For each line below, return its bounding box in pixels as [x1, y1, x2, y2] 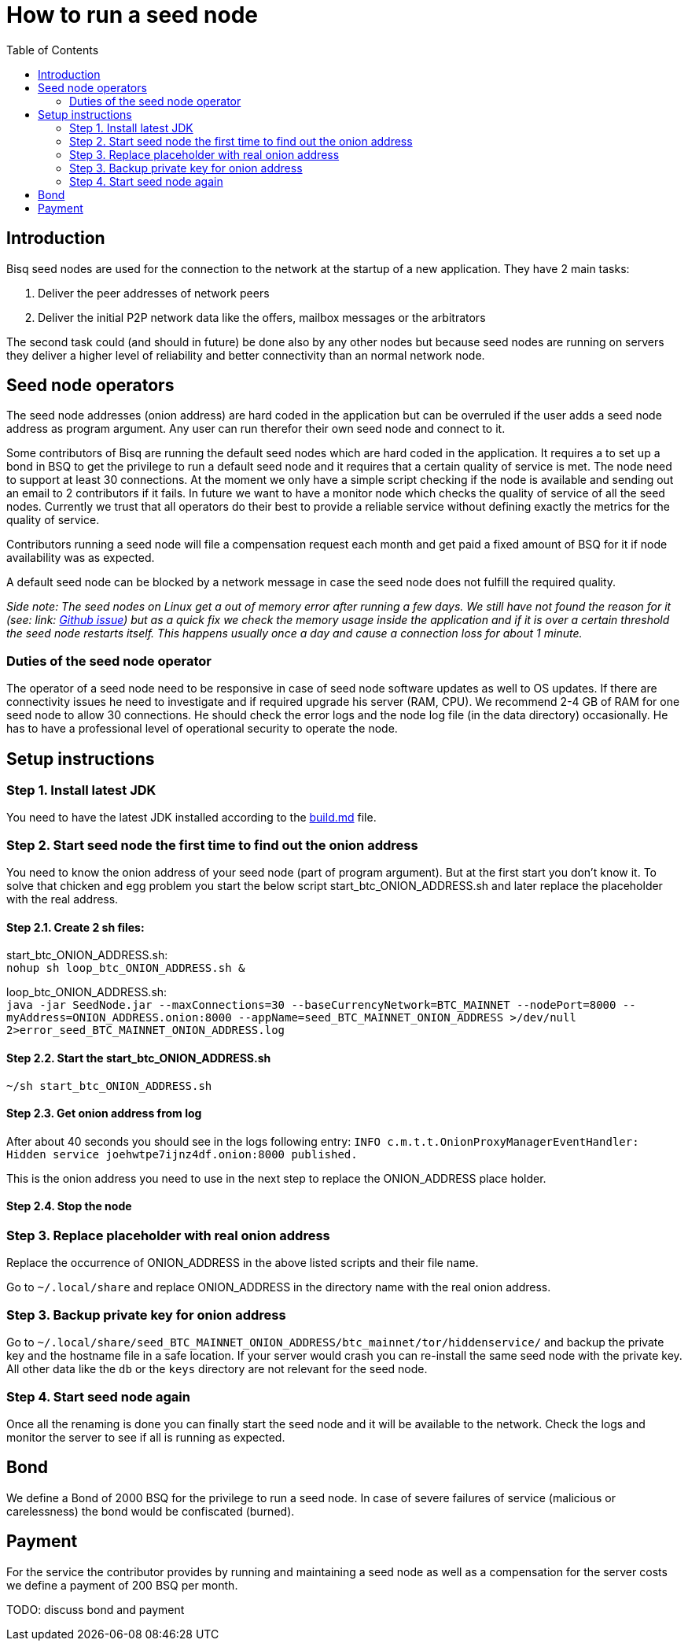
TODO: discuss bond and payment [6, 1602, 185, 1616]
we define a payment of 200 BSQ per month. [6, 1578, 238, 1592]
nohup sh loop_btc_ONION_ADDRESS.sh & [6, 962, 245, 975]
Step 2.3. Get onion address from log [6, 1106, 202, 1121]
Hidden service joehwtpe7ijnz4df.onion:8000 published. [6, 1147, 358, 1161]
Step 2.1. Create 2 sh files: [6, 920, 145, 934]
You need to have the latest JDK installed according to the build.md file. [6, 811, 377, 825]
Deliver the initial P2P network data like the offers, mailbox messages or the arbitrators [38, 310, 486, 324]
